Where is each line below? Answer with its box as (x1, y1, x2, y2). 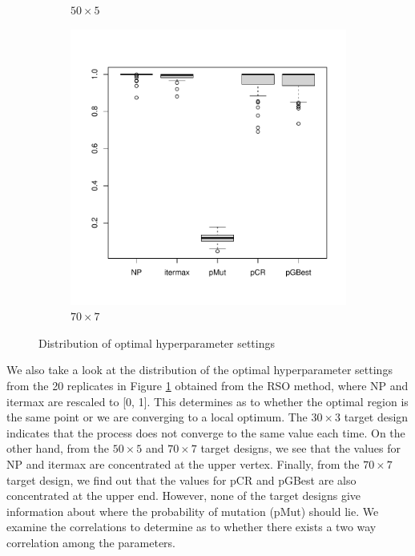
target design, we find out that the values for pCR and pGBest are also (6, 471, 357, 488)
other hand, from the (6, 440, 110, 457)
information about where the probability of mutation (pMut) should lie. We (6, 502, 379, 519)
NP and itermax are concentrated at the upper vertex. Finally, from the (6, 455, 360, 472)
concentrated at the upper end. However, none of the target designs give (6, 487, 361, 504)
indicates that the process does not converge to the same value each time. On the (6, 424, 405, 441)
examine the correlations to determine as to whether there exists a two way (6, 518, 377, 535)
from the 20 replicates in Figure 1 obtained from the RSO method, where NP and (6, 377, 409, 393)
